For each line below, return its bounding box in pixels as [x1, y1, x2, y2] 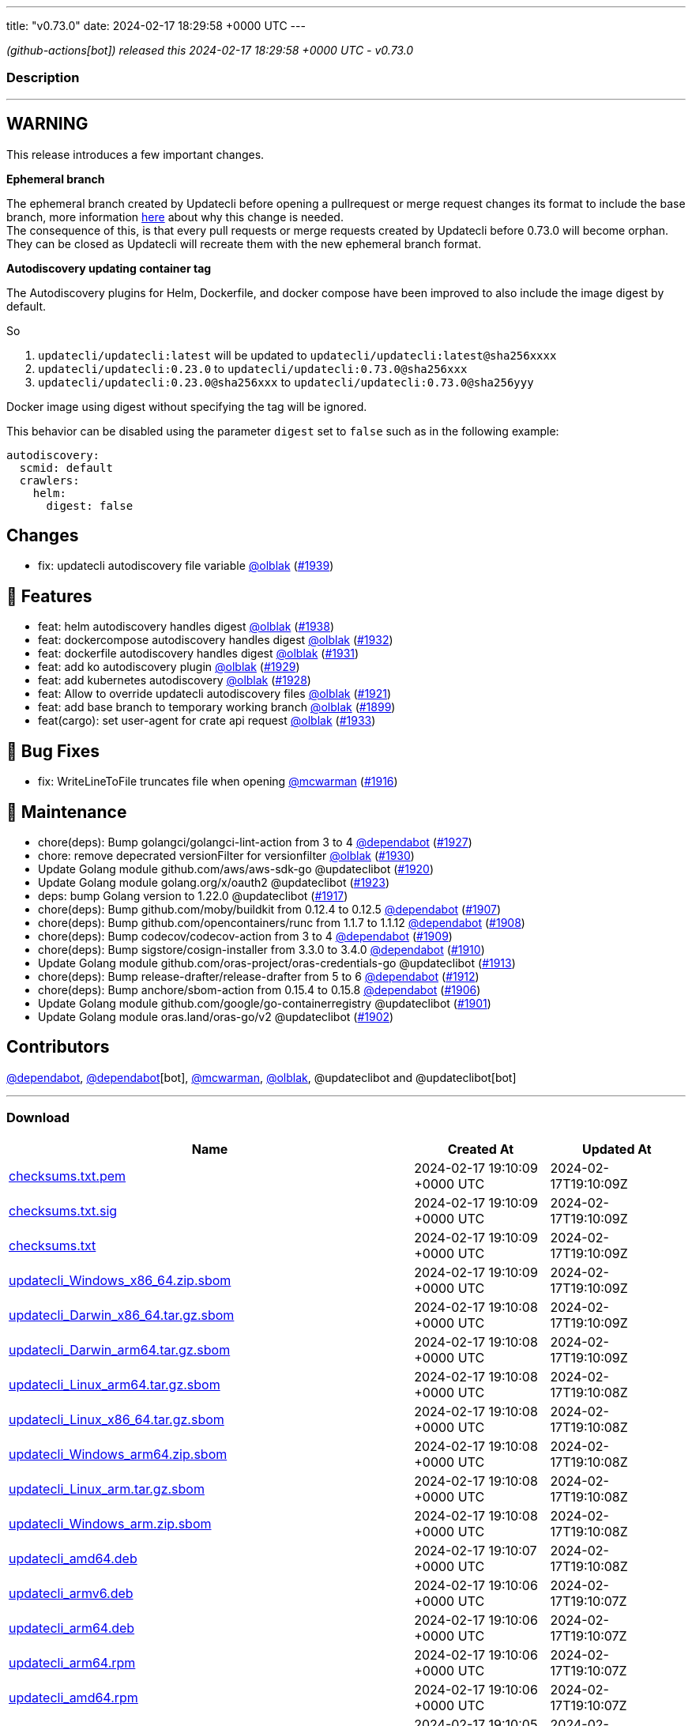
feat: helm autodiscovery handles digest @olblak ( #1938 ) [38, 620, 335, 634]
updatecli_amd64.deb [9, 1550, 137, 1566]
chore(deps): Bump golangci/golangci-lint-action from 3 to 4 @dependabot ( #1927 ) [38, 835, 472, 849]
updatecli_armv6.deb [9, 1585, 134, 1601]
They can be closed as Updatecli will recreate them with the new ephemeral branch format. [6, 236, 482, 251]
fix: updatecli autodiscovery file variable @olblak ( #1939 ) [38, 559, 334, 573]
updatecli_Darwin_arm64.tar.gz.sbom [9, 1341, 231, 1358]
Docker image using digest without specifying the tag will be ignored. [6, 399, 367, 413]
